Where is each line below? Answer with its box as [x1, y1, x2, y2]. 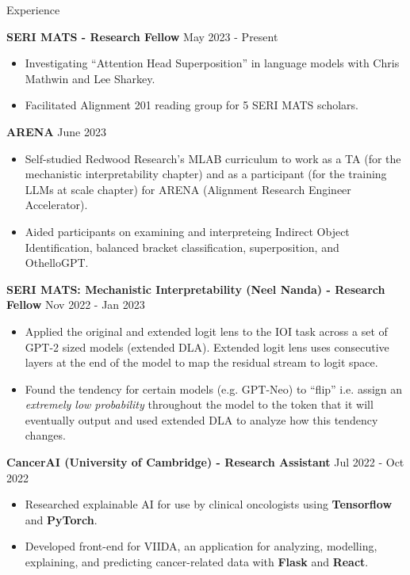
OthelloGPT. [25, 254, 89, 271]
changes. [25, 427, 66, 444]
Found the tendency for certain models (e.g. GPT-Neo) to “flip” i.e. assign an [25, 380, 403, 397]
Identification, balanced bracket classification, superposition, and [25, 238, 339, 255]
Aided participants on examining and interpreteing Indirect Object [25, 223, 350, 239]
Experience [6, 2, 60, 17]
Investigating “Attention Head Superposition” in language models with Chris [25, 55, 400, 71]
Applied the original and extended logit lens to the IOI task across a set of [25, 322, 388, 339]
